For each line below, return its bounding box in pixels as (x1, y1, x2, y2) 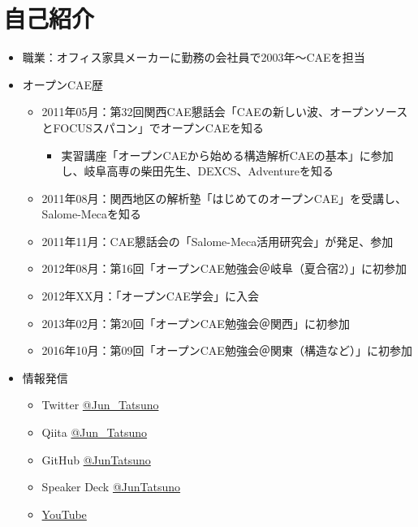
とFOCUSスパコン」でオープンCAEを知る (41, 119, 264, 136)
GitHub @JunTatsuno (41, 451, 151, 468)
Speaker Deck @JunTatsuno (41, 478, 181, 495)
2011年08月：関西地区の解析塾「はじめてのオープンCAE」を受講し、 (41, 189, 407, 206)
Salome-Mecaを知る (41, 205, 142, 222)
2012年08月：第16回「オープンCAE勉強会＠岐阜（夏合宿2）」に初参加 (41, 260, 407, 277)
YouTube (41, 505, 87, 522)
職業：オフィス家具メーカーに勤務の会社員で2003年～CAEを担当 (22, 49, 365, 66)
